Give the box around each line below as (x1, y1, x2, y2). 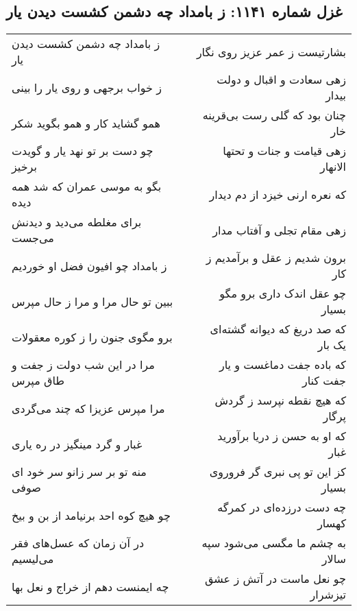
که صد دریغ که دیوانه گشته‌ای (210, 321, 346, 337)
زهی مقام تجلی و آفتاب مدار (212, 221, 346, 238)
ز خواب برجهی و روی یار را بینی (12, 79, 162, 95)
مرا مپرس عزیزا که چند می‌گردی (12, 400, 165, 416)
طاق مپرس (12, 372, 65, 389)
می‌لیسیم (12, 551, 54, 567)
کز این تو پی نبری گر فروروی (209, 464, 346, 480)
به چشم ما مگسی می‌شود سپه (201, 535, 346, 551)
